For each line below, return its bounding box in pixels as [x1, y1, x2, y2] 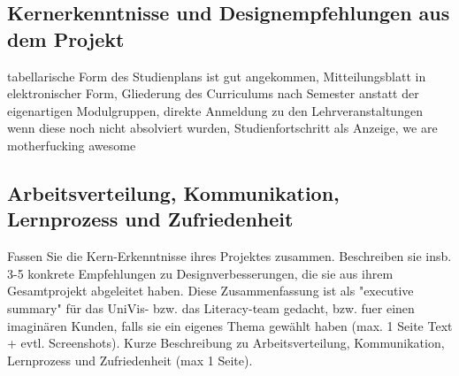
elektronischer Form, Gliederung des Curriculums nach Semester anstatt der [7, 84, 419, 103]
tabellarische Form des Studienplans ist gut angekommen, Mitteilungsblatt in [7, 66, 426, 85]
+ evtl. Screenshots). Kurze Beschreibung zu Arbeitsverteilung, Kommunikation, [7, 334, 445, 352]
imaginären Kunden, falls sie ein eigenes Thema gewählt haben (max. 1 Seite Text [7, 316, 453, 334]
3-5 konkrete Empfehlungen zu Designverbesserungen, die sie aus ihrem [7, 264, 394, 282]
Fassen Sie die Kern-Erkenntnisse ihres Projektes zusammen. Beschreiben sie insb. [7, 247, 452, 265]
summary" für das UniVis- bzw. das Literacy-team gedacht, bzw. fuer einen [7, 298, 415, 317]
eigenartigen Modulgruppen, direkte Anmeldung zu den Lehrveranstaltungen [7, 101, 423, 119]
